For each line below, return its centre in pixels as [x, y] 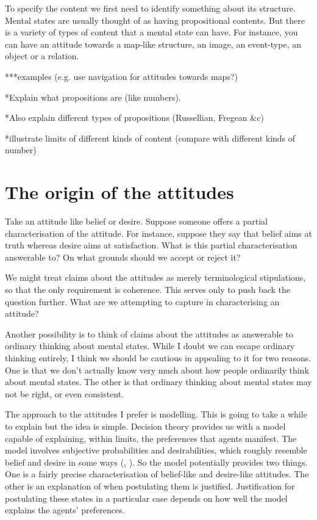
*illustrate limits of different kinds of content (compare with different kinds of [150, 138]
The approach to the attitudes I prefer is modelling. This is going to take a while [156, 414]
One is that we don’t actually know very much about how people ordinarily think [157, 370]
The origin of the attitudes [119, 192]
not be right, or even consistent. [65, 393]
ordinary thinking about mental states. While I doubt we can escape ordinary [150, 346]
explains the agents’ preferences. [65, 510]
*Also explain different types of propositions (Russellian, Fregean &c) [134, 117]
